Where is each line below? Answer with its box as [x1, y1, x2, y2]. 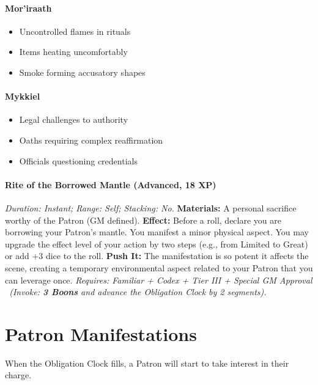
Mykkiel [5, 90, 40, 103]
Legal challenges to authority [19, 113, 128, 126]
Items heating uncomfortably [19, 45, 128, 58]
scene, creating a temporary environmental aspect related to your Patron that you [5, 261, 313, 274]
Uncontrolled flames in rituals [19, 24, 131, 37]
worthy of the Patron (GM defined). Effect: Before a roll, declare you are [5, 213, 281, 226]
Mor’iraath [5, 1, 52, 14]
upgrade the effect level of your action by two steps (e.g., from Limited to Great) [5, 237, 308, 250]
